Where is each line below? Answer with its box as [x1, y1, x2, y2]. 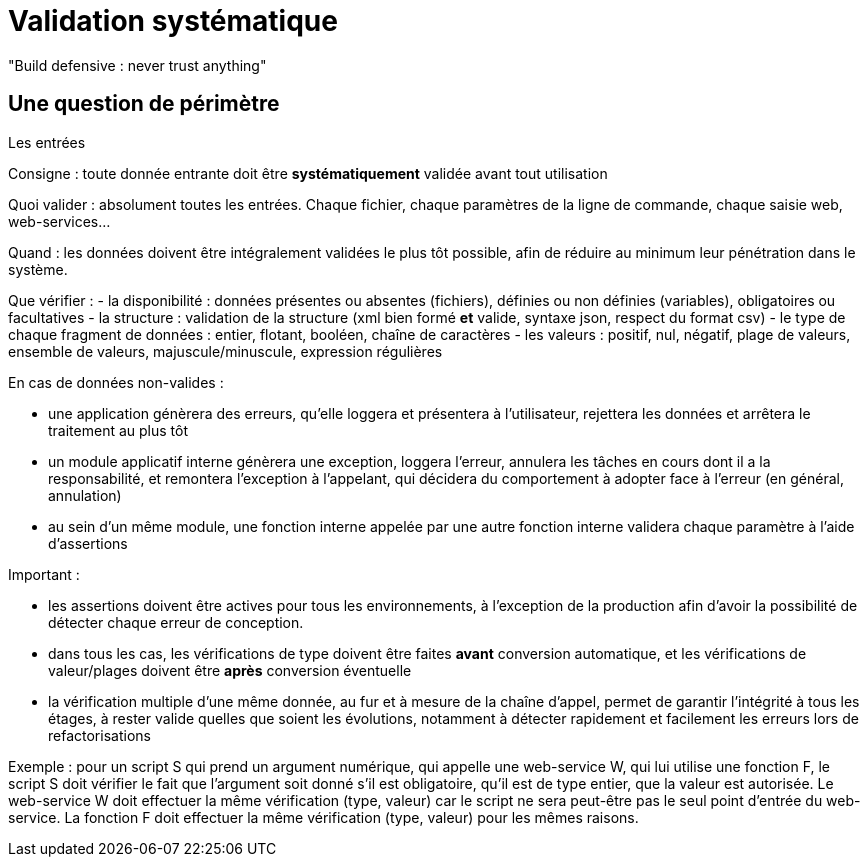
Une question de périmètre [8, 91, 280, 117]
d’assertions [48, 534, 128, 552]
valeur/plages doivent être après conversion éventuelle [48, 661, 412, 679]
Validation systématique [8, 4, 338, 38]
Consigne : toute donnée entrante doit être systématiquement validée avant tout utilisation [8, 164, 608, 182]
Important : [8, 565, 80, 583]
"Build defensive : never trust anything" [8, 56, 267, 74]
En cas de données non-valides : [8, 373, 224, 391]
